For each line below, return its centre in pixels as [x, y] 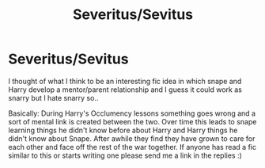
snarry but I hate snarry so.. [53, 97]
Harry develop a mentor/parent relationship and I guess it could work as [125, 90]
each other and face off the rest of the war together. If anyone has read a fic [132, 147]
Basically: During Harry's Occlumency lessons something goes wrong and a [132, 113]
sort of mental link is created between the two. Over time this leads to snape [132, 121]
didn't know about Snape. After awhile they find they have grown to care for [132, 138]
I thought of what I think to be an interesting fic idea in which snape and [125, 81]
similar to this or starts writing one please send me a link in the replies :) [125, 155]
